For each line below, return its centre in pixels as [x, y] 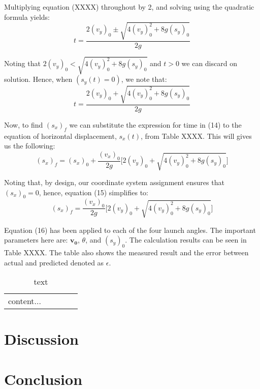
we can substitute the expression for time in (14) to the [155, 124]
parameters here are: [36, 240]
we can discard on [209, 63]
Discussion [41, 339]
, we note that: [144, 79]
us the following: [30, 146]
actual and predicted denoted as [54, 262]
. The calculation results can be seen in [186, 240]
